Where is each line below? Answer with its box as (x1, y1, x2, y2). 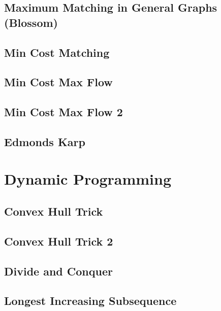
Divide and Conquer (4, 263, 113, 279)
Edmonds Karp (4, 133, 85, 149)
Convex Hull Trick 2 (4, 233, 113, 249)
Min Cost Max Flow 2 (4, 104, 123, 120)
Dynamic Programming (4, 168, 172, 189)
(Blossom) (4, 14, 58, 30)
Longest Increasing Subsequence (4, 293, 177, 308)
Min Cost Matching (4, 44, 110, 60)
